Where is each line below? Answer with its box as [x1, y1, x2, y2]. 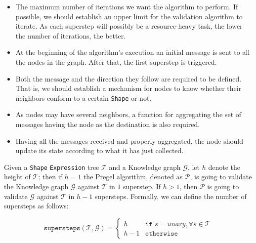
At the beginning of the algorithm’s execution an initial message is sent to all [15, 47, 250, 57]
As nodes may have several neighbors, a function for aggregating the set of [15, 109, 242, 120]
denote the [208, 162, 240, 172]
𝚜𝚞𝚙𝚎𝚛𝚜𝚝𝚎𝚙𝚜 [43, 224, 81, 232]
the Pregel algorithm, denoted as [83, 171, 183, 182]
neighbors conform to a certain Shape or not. [15, 92, 152, 103]
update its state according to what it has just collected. [15, 145, 184, 156]
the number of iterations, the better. [15, 30, 126, 40]
